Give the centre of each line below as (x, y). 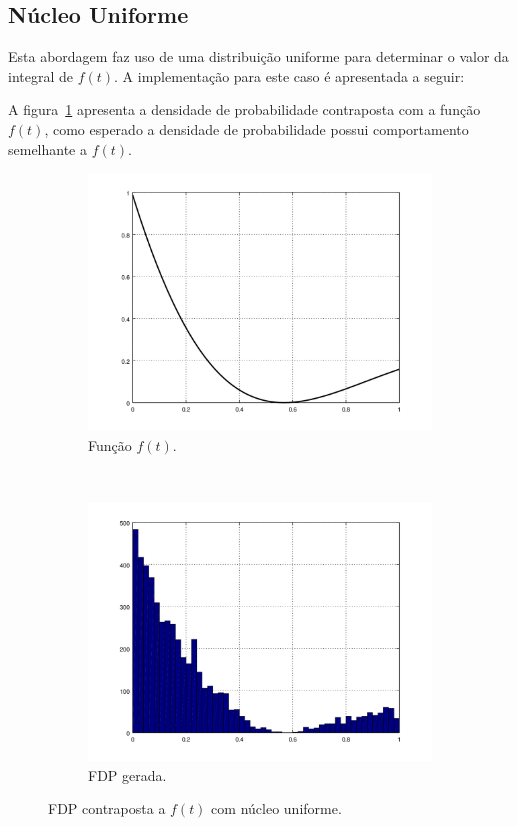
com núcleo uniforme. (276, 808)
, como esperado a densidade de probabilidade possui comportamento (256, 128)
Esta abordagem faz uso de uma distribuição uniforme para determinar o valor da (258, 56)
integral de (40, 75)
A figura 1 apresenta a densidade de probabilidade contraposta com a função (244, 109)
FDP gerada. (127, 774)
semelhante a (48, 148)
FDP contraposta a (107, 808)
